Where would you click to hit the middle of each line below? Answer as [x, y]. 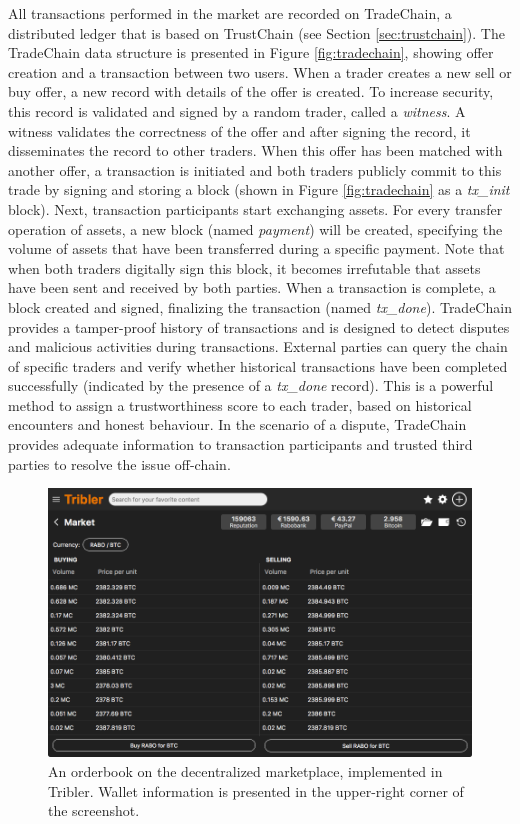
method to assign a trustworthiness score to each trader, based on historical [240, 404]
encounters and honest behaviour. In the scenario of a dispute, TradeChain [237, 424]
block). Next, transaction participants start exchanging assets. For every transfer [255, 208]
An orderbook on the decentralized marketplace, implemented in [245, 770]
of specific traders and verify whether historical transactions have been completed [258, 365]
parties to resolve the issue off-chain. [119, 463]
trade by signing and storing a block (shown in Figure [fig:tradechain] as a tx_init [259, 189]
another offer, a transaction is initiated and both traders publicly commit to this [255, 169]
